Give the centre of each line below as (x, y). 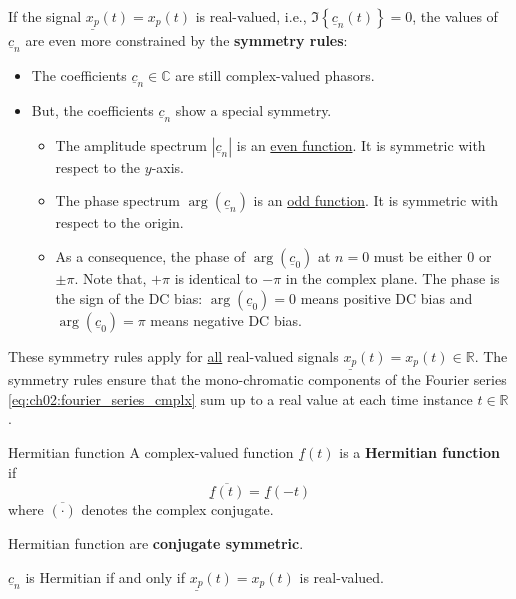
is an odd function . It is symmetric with (376, 200)
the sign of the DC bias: (129, 297)
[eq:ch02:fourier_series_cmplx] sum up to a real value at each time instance (240, 398)
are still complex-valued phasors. (275, 74)
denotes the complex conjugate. (177, 509)
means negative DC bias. (226, 319)
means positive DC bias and (386, 297)
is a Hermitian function (420, 451)
